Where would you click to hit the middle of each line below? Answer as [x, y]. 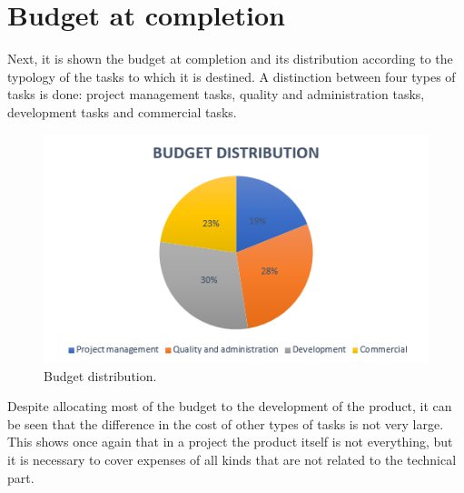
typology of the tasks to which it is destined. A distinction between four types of [232, 76]
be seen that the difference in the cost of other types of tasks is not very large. [226, 423]
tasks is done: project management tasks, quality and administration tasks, [216, 94]
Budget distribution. [100, 375]
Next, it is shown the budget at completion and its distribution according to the [230, 59]
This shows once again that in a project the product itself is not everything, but [230, 442]
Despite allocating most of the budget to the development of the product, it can [230, 406]
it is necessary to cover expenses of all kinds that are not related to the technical [232, 460]
